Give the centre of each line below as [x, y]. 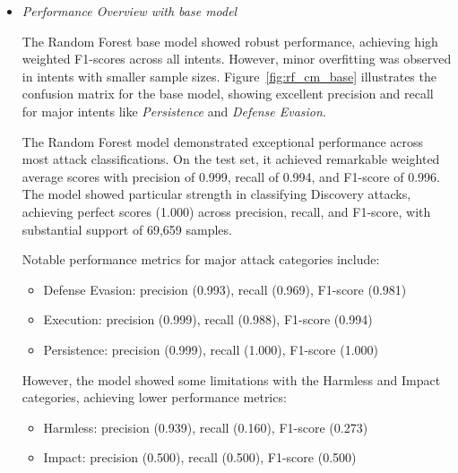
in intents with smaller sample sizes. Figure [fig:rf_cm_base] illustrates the [229, 76]
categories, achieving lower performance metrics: [154, 397]
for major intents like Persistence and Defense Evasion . [174, 111]
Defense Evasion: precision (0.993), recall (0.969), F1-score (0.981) [225, 289]
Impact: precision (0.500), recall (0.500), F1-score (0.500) [200, 457]
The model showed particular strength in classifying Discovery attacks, [216, 194]
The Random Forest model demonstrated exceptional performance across [223, 141]
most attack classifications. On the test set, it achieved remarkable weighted [231, 159]
